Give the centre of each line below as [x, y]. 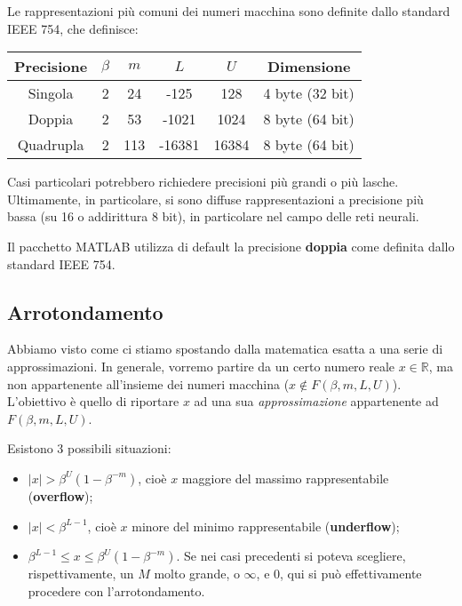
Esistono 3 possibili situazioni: [89, 448]
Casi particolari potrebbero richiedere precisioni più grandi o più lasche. [203, 182]
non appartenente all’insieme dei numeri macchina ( [148, 383]
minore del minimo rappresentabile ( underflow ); [266, 526]
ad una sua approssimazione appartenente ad [316, 401]
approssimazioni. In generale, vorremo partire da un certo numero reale [201, 366]
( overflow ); [60, 495]
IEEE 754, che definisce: [73, 28]
